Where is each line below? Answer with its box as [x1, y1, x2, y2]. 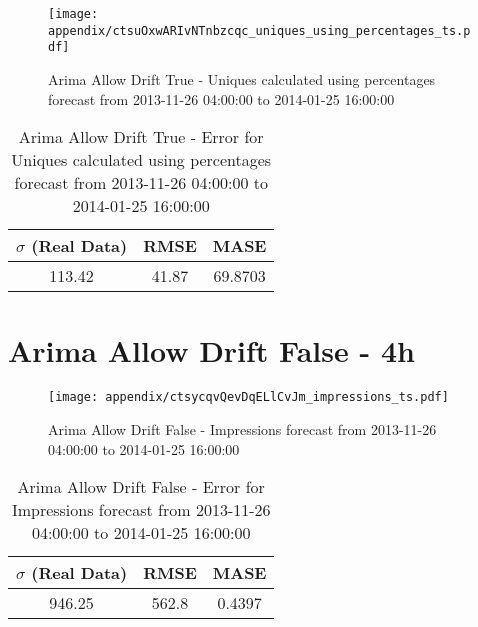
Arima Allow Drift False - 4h [8, 330, 415, 371]
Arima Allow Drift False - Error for [17, 475, 265, 499]
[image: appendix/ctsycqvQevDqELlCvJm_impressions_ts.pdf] [48, 390, 449, 405]
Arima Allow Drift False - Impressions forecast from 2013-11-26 [48, 418, 437, 439]
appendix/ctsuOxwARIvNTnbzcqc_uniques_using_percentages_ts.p [48, 23, 471, 38]
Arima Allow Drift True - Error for [18, 125, 264, 149]
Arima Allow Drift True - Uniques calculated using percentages [48, 68, 436, 89]
